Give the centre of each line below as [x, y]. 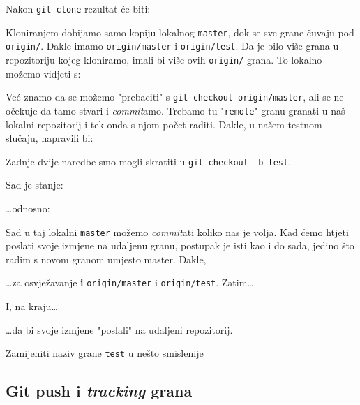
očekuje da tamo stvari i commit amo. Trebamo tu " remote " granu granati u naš [175, 110]
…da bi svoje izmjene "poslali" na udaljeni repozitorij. [119, 329]
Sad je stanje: [35, 185]
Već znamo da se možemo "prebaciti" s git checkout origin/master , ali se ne [175, 97]
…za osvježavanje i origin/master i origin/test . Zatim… [130, 282]
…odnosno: [28, 208]
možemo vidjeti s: [43, 73]
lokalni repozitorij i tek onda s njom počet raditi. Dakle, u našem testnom [164, 124]
